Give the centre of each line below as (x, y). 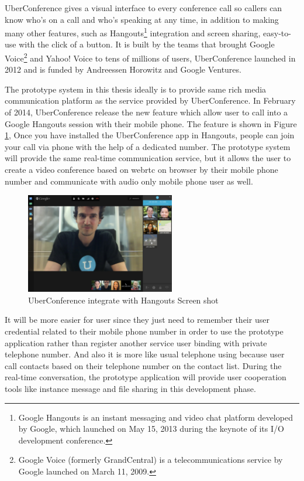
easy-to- (277, 33)
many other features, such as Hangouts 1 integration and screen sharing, (133, 32)
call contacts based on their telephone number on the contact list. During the (143, 365)
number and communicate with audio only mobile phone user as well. (129, 181)
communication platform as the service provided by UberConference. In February (150, 100)
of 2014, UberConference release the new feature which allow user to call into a (146, 112)
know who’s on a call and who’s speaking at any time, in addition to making (142, 19)
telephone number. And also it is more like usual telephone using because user (145, 354)
